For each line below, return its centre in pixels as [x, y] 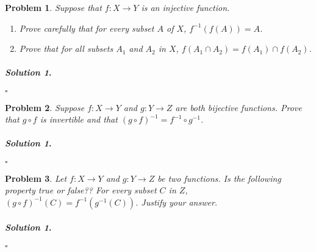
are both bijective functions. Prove [239, 107]
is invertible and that [79, 119]
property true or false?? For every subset [81, 190]
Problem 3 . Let [36, 178]
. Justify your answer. [177, 202]
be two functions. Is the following [219, 178]
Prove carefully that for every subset [87, 28]
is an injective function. [185, 7]
